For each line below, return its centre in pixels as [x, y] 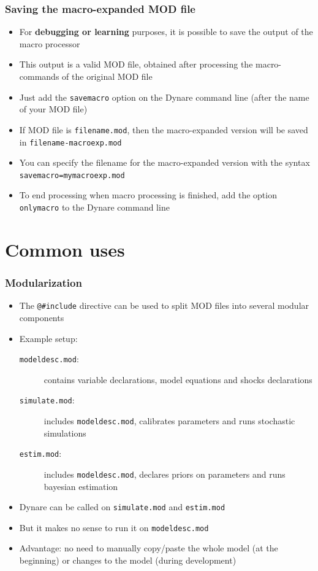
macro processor [50, 43]
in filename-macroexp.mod [70, 142]
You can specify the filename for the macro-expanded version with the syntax [165, 162]
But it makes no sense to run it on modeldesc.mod [114, 527]
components [42, 317]
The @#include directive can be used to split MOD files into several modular [164, 305]
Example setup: [48, 338]
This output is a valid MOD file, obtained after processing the [136, 64]
